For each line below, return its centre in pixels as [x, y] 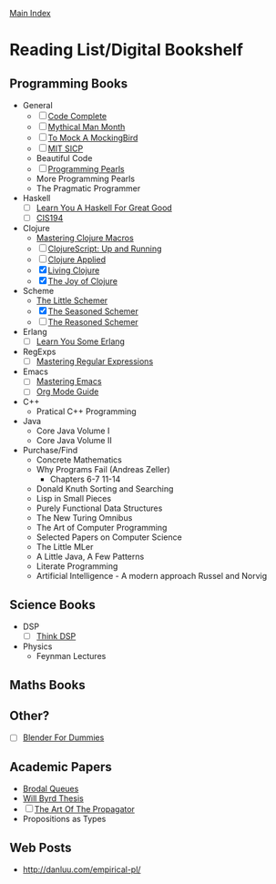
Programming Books [69, 83]
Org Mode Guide [67, 391]
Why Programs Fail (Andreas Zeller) [103, 470]
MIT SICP [66, 148]
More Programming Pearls [85, 178]
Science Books [52, 605]
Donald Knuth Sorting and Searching [105, 489]
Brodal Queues [51, 789]
